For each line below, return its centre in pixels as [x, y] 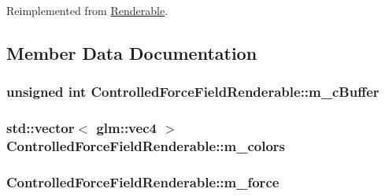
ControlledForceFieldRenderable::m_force [143, 181]
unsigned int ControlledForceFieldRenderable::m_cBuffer [193, 92]
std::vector [41, 128]
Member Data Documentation [132, 52]
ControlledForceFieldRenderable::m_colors [146, 146]
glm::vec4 [126, 128]
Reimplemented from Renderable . [87, 10]
